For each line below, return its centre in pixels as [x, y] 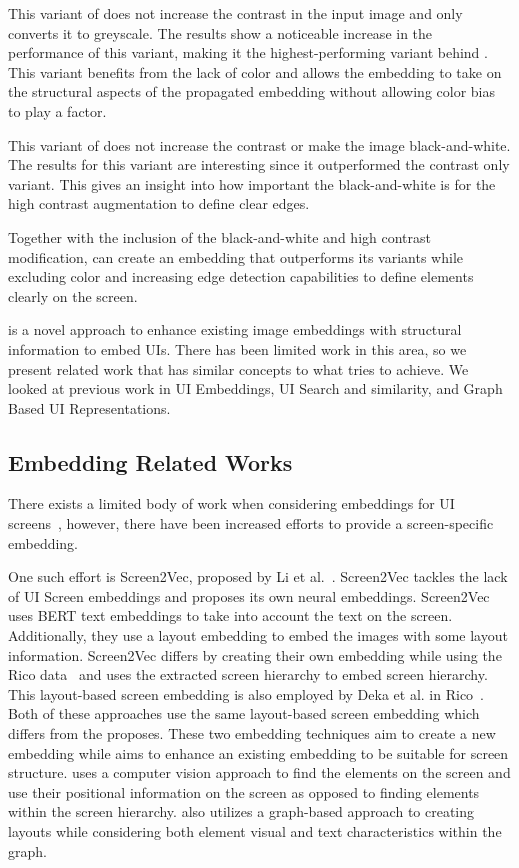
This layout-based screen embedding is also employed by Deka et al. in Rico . [246, 693]
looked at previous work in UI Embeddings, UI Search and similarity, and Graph [255, 388]
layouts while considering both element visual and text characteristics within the [255, 830]
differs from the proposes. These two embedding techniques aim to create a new [252, 733]
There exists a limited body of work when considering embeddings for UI [231, 503]
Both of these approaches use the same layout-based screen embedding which [244, 713]
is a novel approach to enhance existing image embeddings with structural [235, 329]
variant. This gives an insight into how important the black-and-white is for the [252, 183]
